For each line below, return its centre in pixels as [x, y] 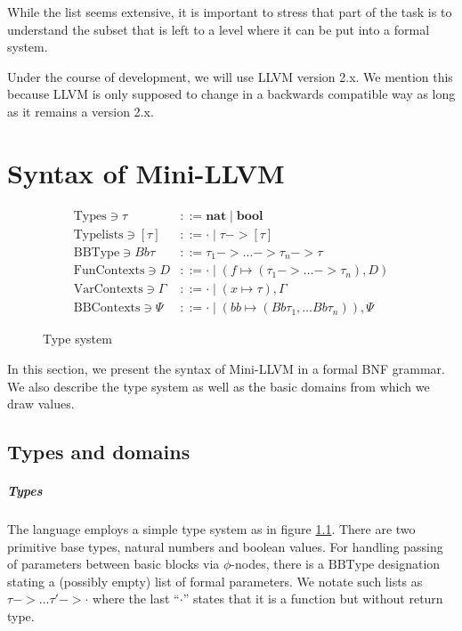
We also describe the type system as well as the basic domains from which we [219, 386]
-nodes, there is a [278, 564]
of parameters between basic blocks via [113, 564]
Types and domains [99, 452]
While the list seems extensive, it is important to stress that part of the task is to [230, 12]
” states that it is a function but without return [313, 599]
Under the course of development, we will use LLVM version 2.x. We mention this [230, 76]
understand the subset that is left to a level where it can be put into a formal [219, 29]
